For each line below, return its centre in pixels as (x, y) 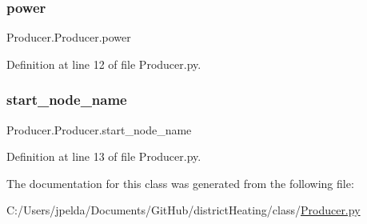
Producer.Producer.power (69, 37)
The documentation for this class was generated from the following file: (180, 183)
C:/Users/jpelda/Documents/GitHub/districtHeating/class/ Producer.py (183, 210)
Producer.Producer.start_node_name (99, 129)
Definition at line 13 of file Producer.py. (104, 156)
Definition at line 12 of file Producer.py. (104, 64)
